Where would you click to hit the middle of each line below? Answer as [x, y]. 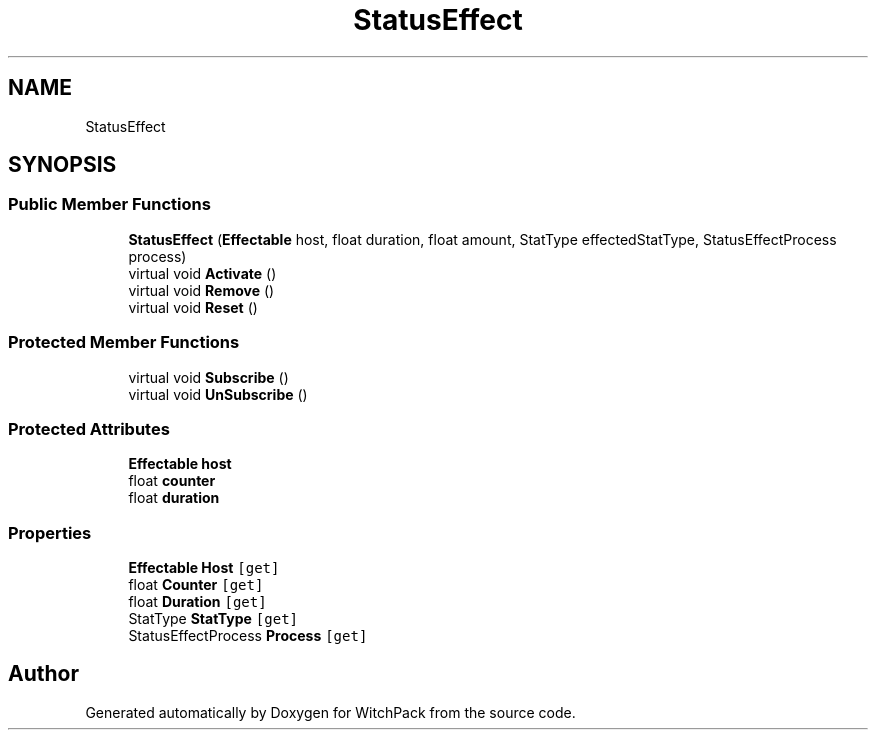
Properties [50, 532]
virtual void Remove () [201, 290]
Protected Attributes [89, 428]
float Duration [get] [197, 602]
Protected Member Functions [124, 342]
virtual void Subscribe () [208, 377]
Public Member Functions [109, 204]
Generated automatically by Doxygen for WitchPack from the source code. [330, 712]
